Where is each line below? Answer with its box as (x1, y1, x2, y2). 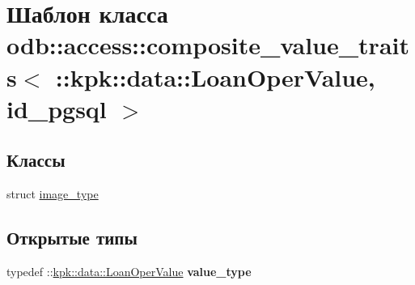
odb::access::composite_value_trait (6, 28, 409, 62)
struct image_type (6, 185, 99, 202)
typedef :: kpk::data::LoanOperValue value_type (6, 262, 252, 279)
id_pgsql (6, 91, 107, 125)
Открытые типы (6, 225, 138, 250)
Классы (6, 147, 66, 172)
